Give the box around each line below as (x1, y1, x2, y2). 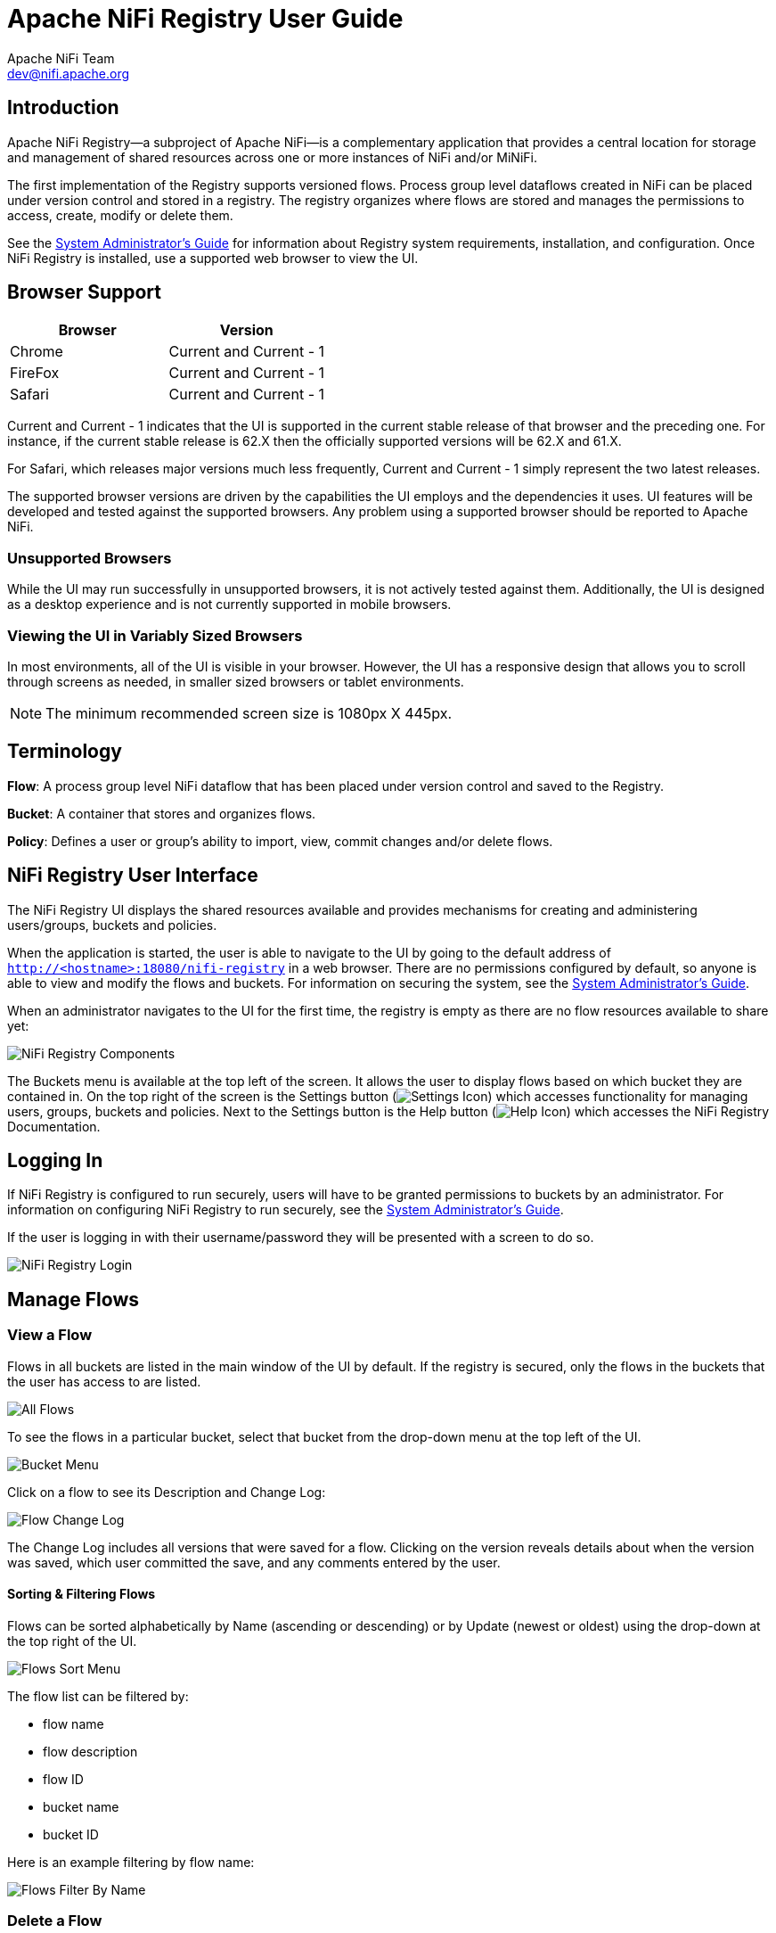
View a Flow (7, 1326, 93, 1345)
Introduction (7, 96, 119, 119)
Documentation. (7, 1118, 101, 1134)
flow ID (43, 1771, 84, 1787)
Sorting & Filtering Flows (7, 1586, 156, 1602)
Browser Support (7, 281, 162, 304)
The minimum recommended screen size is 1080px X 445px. (45, 703, 453, 722)
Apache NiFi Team (7, 50, 115, 66)
